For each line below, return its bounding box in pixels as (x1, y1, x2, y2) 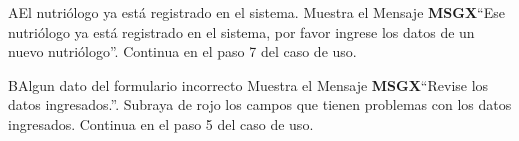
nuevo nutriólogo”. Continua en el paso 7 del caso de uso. (8, 41, 357, 62)
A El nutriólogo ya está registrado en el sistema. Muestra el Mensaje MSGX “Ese (8, 2, 505, 22)
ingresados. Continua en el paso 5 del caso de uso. (8, 113, 314, 134)
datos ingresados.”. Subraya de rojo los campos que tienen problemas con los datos (8, 94, 512, 115)
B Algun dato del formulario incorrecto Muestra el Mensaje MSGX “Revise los (8, 74, 489, 95)
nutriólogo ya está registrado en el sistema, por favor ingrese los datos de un (8, 21, 475, 42)
